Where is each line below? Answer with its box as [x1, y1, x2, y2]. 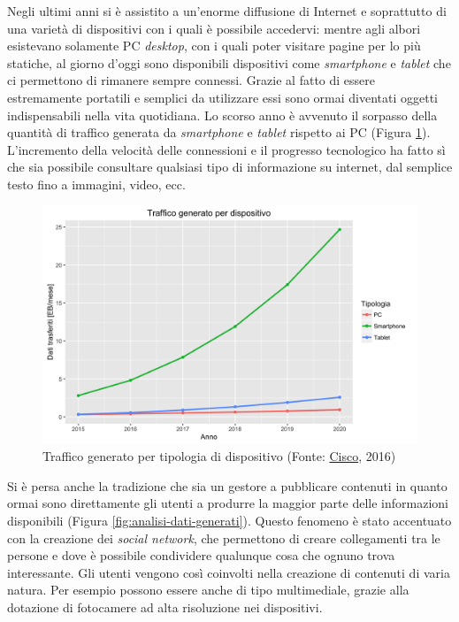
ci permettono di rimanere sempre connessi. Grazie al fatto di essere [7, 71, 375, 89]
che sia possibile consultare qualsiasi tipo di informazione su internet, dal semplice [7, 157, 453, 176]
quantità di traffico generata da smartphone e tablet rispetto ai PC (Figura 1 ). [7, 123, 431, 142]
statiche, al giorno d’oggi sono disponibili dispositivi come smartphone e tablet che [7, 53, 451, 72]
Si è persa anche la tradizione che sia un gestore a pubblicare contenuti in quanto [7, 476, 448, 495]
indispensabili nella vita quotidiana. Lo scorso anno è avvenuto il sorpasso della [7, 105, 438, 124]
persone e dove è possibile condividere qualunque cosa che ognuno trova [7, 546, 395, 564]
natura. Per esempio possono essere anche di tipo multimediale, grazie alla [7, 580, 409, 599]
